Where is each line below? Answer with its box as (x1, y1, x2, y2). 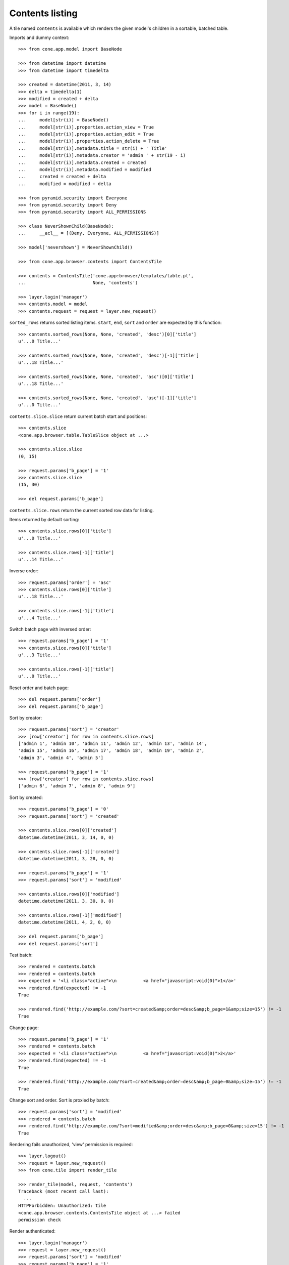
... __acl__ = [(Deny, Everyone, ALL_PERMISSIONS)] (18, 230, 159, 236)
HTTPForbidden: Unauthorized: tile (18, 1203, 106, 1209)
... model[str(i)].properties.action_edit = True (18, 132, 154, 137)
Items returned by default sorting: (9, 516, 79, 522)
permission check (18, 1217, 61, 1222)
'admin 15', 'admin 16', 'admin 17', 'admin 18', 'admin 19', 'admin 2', (18, 748, 205, 753)
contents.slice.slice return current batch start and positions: (9, 413, 147, 419)
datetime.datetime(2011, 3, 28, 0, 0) (18, 856, 114, 861)
